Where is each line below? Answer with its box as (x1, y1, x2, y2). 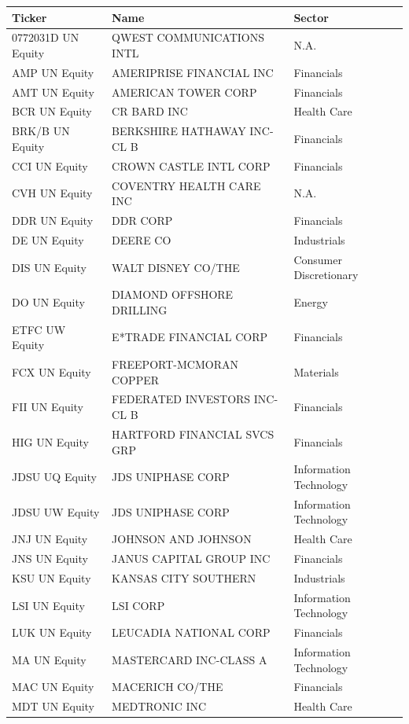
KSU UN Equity (12, 569, 91, 586)
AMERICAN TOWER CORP (112, 83, 257, 100)
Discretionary (293, 266, 359, 283)
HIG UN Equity (12, 433, 89, 450)
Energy (293, 293, 328, 310)
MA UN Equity (12, 651, 87, 667)
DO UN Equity (12, 293, 85, 310)
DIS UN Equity (12, 259, 87, 275)
